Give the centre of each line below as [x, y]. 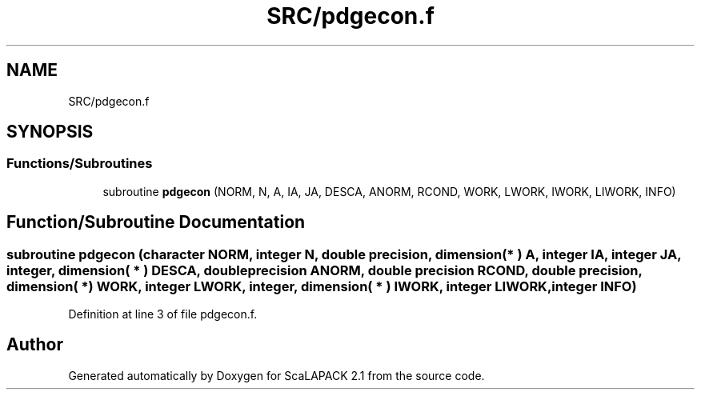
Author [35, 345]
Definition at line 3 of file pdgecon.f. [163, 314]
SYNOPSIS [50, 132]
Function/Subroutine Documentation [156, 222]
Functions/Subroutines [80, 164]
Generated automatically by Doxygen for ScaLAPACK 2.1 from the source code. [276, 375]
